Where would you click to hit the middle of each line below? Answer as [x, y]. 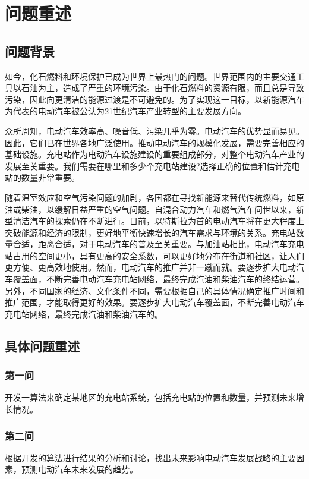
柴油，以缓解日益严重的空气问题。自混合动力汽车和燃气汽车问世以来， [158, 209]
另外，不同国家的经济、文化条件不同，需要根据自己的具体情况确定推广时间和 [154, 290]
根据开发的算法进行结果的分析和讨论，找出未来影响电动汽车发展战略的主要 [150, 457]
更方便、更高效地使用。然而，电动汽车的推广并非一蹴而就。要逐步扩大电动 [150, 267]
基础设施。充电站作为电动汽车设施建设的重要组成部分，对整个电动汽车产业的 [154, 154]
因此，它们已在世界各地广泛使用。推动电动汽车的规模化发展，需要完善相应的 [154, 142]
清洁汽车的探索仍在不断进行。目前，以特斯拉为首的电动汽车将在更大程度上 [158, 221]
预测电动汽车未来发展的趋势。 [79, 469]
